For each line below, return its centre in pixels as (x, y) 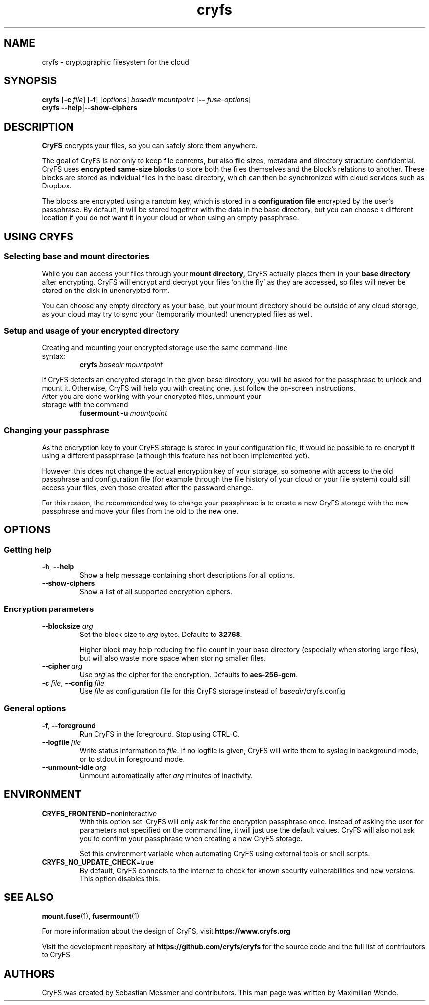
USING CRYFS (39, 237)
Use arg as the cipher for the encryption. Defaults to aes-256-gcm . (189, 674)
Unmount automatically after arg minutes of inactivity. (166, 775)
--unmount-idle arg (74, 767)
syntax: (54, 356)
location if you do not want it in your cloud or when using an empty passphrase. (170, 218)
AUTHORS (30, 974)
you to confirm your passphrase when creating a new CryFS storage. (191, 838)
